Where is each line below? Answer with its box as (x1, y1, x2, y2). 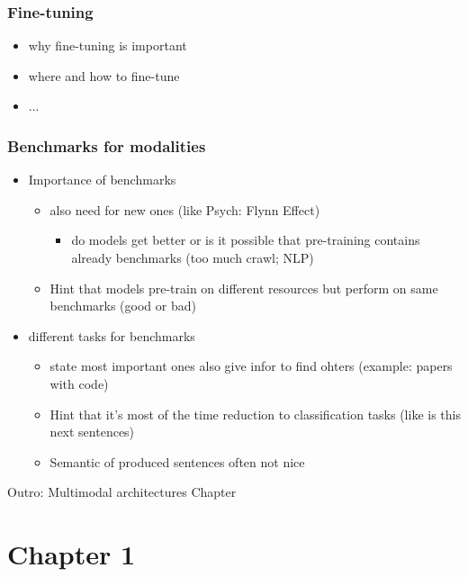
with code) (49, 374, 109, 392)
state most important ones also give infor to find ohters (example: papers (49, 356, 453, 375)
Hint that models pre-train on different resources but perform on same (49, 278, 438, 297)
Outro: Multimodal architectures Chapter (7, 482, 237, 501)
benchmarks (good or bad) (49, 296, 196, 315)
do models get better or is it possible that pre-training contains (71, 230, 420, 249)
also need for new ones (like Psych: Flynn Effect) (49, 200, 320, 219)
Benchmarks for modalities (7, 134, 206, 157)
